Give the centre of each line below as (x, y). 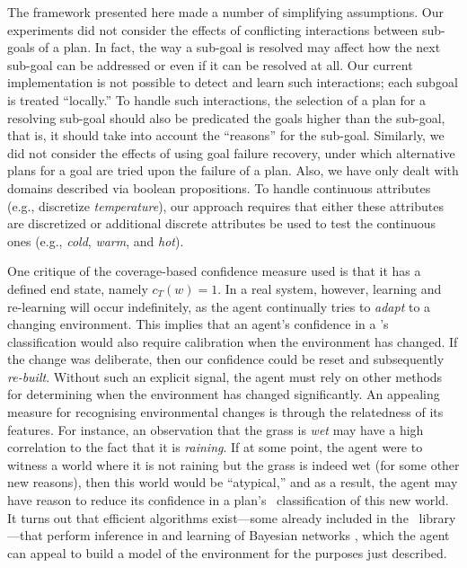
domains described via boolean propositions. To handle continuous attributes (219, 187)
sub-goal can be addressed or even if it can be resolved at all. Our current (210, 64)
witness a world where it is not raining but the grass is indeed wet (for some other (233, 464)
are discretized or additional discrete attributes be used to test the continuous (222, 223)
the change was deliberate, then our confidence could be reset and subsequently (226, 359)
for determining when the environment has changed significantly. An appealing (224, 394)
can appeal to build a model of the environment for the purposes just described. (227, 552)
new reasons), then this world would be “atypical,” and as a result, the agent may (233, 482)
